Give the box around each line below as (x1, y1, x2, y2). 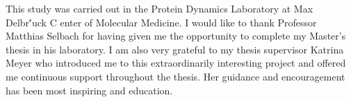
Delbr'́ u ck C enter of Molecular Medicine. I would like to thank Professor (6, 15, 317, 29)
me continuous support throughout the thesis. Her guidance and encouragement (6, 69, 345, 83)
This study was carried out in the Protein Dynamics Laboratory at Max (6, 1, 313, 15)
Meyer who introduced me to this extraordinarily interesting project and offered (6, 56, 346, 70)
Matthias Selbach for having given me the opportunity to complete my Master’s (6, 28, 346, 43)
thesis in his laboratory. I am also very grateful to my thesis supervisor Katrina (6, 42, 344, 56)
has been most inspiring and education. (6, 83, 173, 97)
